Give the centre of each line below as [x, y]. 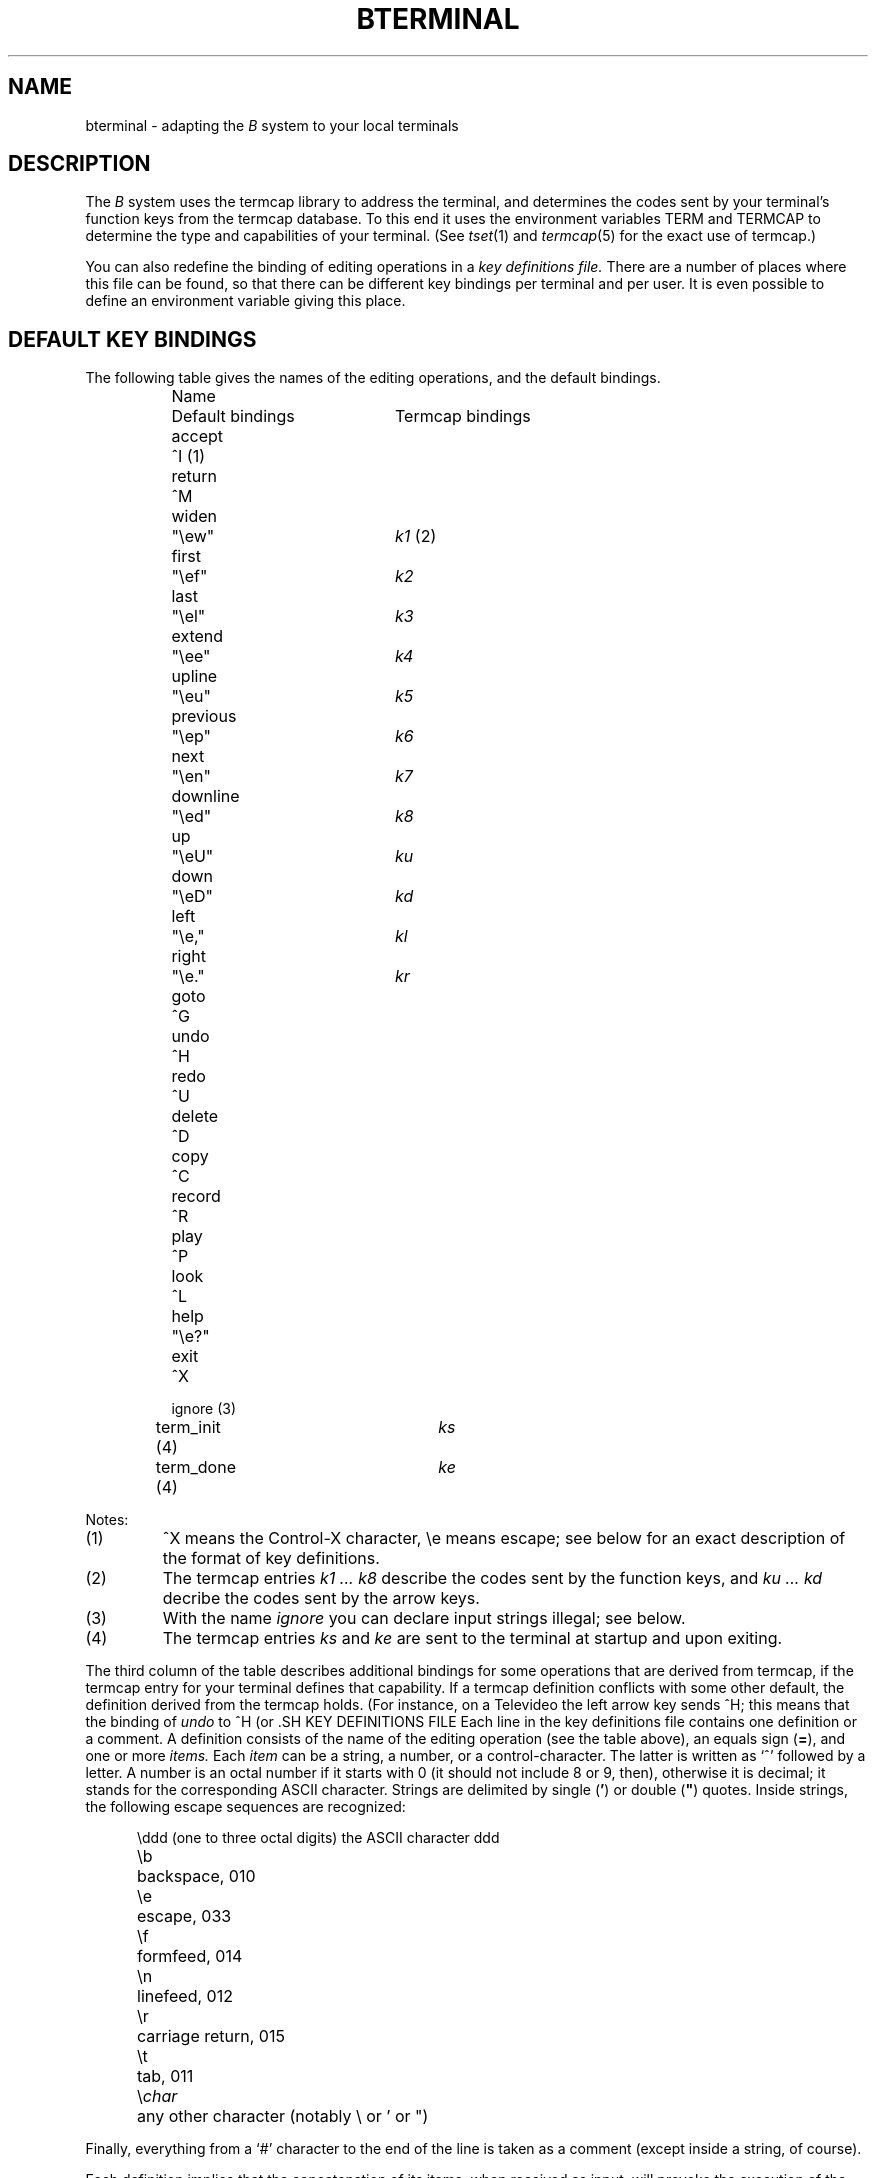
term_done [195, 1467]
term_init [188, 1427]
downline [205, 796]
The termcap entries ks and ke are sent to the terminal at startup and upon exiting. [472, 1638]
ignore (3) [204, 1409]
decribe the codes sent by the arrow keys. [321, 1598]
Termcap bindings [463, 416]
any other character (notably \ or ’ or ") [283, 2116]
